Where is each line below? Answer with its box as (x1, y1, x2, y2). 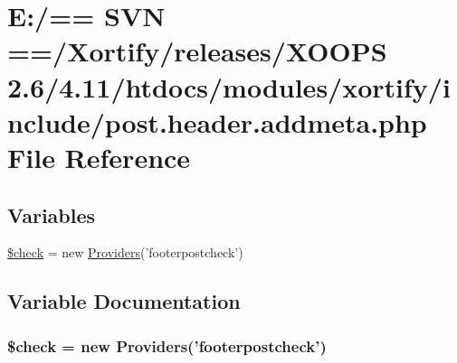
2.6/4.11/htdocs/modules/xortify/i (7, 68, 451, 105)
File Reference (7, 138, 191, 175)
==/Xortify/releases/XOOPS (7, 33, 387, 70)
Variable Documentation (7, 287, 241, 315)
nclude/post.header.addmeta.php (7, 103, 427, 140)
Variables (7, 200, 96, 228)
